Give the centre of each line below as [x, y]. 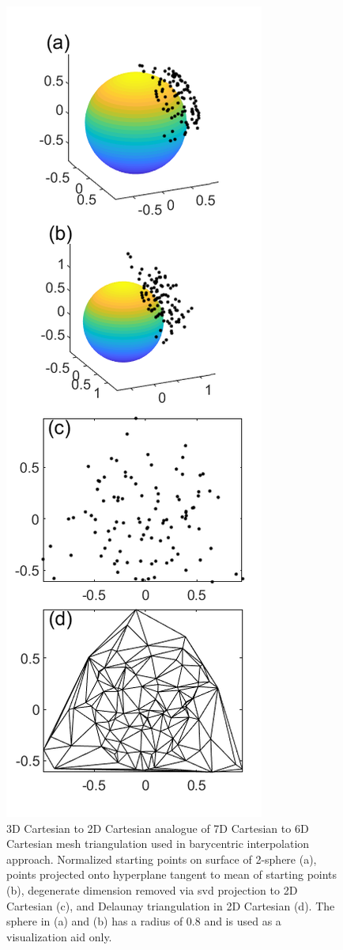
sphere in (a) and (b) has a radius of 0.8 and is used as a [144, 921]
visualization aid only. [59, 936]
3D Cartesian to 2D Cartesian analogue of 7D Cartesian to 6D [158, 828]
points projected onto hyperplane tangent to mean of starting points [172, 874]
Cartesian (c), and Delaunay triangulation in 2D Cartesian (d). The [171, 905]
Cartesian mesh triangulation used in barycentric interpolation [158, 844]
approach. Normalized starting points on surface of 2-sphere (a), [162, 859]
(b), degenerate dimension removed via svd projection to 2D [152, 889]
